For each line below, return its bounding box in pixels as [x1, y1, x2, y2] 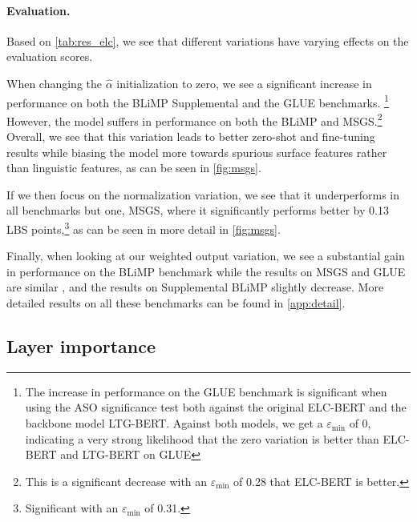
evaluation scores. [6, 48, 93, 65]
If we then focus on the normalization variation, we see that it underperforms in [6, 186, 400, 203]
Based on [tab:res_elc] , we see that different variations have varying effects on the [6, 32, 409, 49]
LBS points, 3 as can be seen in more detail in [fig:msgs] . [6, 219, 281, 237]
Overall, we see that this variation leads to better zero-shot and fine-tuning [6, 128, 375, 145]
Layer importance [6, 334, 156, 359]
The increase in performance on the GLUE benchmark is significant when [25, 383, 387, 400]
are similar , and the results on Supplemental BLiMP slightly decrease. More [6, 279, 384, 295]
